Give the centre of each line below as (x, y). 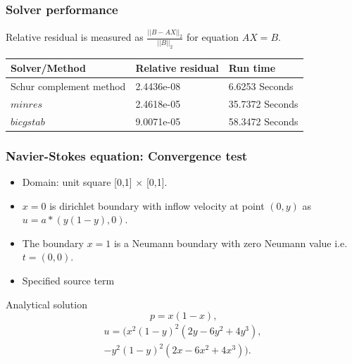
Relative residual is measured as (75, 37)
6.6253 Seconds (261, 86)
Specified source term (68, 281)
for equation (213, 37)
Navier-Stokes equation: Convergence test (127, 155)
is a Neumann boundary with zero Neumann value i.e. (231, 243)
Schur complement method (68, 86)
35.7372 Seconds (263, 103)
